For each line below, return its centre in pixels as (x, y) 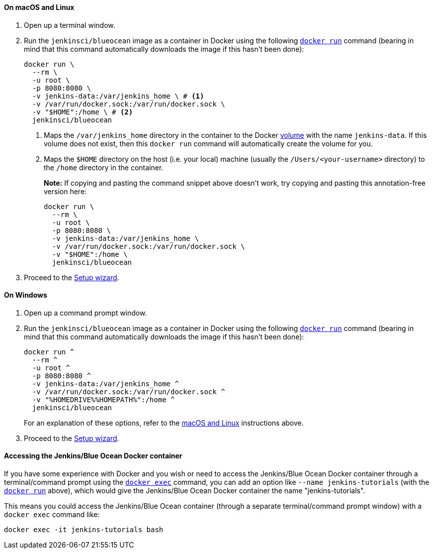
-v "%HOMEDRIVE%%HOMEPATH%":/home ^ (103, 399)
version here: (65, 191)
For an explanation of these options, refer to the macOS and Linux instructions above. (164, 423)
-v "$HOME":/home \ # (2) (83, 112)
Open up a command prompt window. (86, 313)
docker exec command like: (52, 515)
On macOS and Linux (39, 7)
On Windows (26, 295)
